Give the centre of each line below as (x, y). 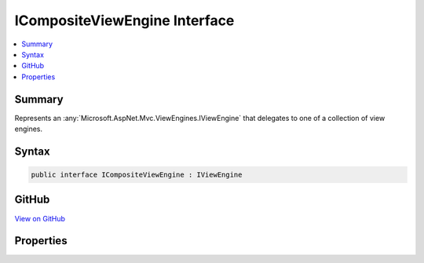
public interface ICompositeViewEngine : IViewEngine (137, 175)
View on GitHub (40, 218)
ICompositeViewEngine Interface (124, 20)
